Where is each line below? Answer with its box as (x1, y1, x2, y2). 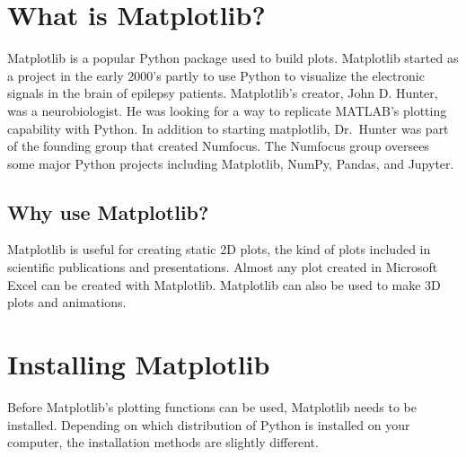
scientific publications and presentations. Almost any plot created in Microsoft (7, 258, 438, 277)
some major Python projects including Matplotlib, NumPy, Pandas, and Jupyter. (7, 154, 454, 172)
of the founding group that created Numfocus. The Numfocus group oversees (7, 136, 429, 155)
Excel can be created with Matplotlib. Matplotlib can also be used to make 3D (7, 275, 441, 294)
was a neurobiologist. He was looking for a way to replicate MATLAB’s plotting (7, 101, 447, 119)
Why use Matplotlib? (7, 198, 209, 225)
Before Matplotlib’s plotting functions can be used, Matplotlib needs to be (7, 397, 417, 416)
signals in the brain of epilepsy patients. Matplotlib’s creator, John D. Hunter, (7, 83, 438, 102)
